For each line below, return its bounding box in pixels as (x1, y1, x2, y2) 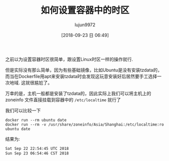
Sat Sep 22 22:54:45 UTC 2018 (5, 146, 69, 151)
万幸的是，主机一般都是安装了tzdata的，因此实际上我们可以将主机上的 (5, 90, 152, 96)
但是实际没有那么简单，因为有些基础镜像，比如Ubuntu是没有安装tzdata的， (5, 67, 162, 73)
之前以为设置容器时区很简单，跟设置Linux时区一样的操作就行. (5, 56, 133, 62)
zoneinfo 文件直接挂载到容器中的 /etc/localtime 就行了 (5, 97, 121, 103)
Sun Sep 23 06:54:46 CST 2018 (5, 150, 69, 156)
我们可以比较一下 (5, 107, 41, 113)
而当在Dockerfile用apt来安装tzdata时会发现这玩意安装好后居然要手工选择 (5, 73, 157, 79)
